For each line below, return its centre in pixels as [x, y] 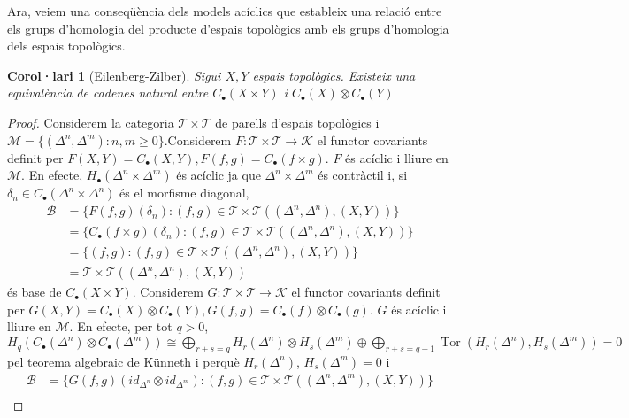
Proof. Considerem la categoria [91, 122]
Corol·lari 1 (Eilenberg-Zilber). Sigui [114, 75]
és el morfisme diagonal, [184, 193]
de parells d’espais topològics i [297, 122]
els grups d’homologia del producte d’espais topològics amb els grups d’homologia [228, 28]
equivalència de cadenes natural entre [108, 93]
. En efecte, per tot [121, 326]
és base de [35, 292]
